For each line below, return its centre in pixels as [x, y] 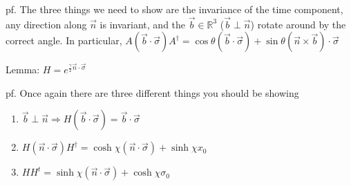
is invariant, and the [143, 24]
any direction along [46, 24]
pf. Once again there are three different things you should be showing [152, 92]
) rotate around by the [298, 24]
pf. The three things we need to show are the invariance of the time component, [174, 9]
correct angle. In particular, [64, 40]
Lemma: [23, 69]
